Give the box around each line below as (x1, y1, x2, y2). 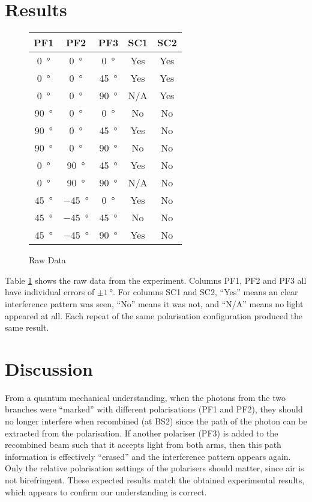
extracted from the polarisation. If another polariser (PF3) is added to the (5, 426, 278, 439)
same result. (5, 321, 49, 334)
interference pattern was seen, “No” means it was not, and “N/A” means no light (5, 297, 304, 310)
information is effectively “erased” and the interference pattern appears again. (5, 450, 291, 462)
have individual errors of (5, 286, 95, 298)
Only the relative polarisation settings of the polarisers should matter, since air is (5, 462, 304, 474)
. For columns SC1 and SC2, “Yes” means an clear (113, 286, 298, 298)
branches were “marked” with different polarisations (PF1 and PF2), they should (5, 403, 303, 415)
